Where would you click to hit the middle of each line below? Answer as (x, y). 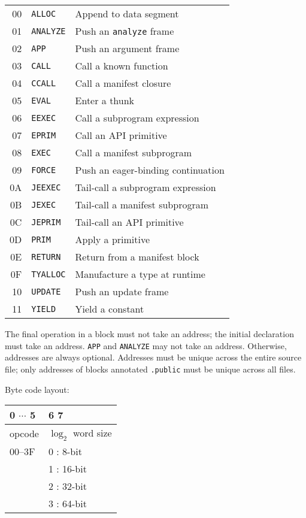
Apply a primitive (113, 239)
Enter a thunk (105, 100)
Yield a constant (110, 309)
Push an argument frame (127, 48)
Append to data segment (127, 13)
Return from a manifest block (137, 257)
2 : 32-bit (67, 486)
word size (93, 433)
